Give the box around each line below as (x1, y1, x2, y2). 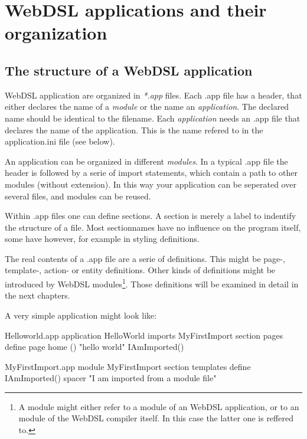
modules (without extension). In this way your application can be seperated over (5, 178, 296, 190)
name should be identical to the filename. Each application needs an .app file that (5, 112, 301, 124)
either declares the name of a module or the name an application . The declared (5, 100, 289, 113)
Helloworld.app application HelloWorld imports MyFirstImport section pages (5, 329, 283, 341)
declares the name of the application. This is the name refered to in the (5, 123, 263, 136)
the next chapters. (5, 289, 70, 302)
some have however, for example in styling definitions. (5, 232, 200, 245)
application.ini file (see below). (5, 135, 115, 148)
